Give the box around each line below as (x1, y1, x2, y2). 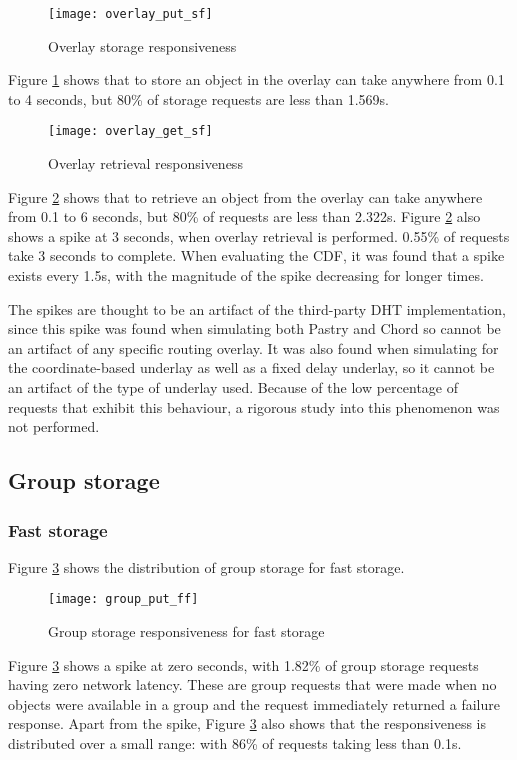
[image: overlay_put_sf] (48, 7, 213, 21)
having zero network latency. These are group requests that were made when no (8, 674, 497, 695)
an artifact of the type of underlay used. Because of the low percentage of (8, 377, 459, 398)
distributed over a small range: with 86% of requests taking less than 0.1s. (8, 733, 462, 754)
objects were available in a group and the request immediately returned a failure (8, 693, 500, 714)
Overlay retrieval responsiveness (48, 153, 243, 174)
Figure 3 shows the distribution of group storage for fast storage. (8, 556, 405, 577)
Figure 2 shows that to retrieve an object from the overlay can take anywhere (8, 186, 483, 207)
